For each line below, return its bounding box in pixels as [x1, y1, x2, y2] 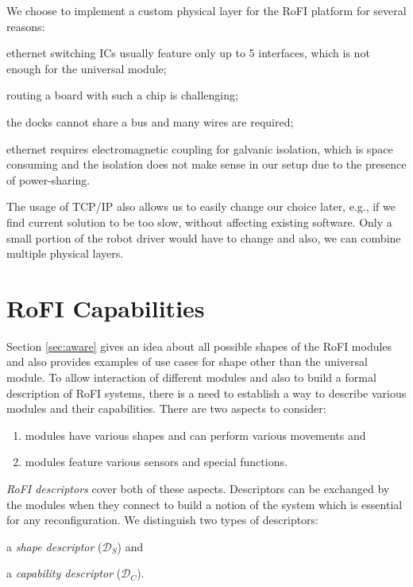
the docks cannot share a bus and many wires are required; [6, 113, 294, 130]
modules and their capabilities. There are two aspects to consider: [6, 400, 326, 417]
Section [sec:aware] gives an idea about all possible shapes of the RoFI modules [6, 337, 392, 354]
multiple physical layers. [6, 245, 124, 262]
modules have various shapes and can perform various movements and [25, 426, 366, 443]
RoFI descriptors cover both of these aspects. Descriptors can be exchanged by [6, 480, 390, 496]
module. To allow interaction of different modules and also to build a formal [6, 369, 376, 386]
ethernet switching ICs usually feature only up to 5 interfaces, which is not [6, 45, 370, 61]
